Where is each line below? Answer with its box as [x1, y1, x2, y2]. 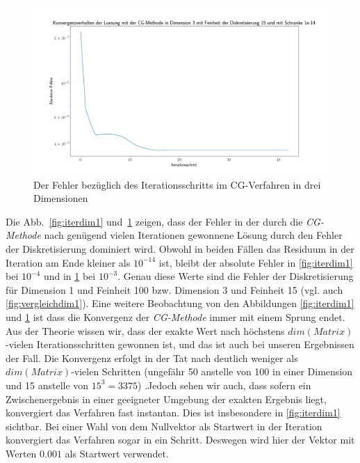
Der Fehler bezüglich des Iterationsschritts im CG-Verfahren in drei [33, 177, 321, 191]
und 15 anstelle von [6, 377, 89, 392]
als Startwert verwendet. [65, 446, 169, 460]
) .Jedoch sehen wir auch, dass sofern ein [138, 377, 311, 392]
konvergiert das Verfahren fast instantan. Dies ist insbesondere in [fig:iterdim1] [6, 405, 341, 420]
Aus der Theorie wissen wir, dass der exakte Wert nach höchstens [6, 323, 285, 338]
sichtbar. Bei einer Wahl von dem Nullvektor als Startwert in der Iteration [6, 418, 322, 433]
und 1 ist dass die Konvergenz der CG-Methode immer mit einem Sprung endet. [6, 309, 345, 324]
